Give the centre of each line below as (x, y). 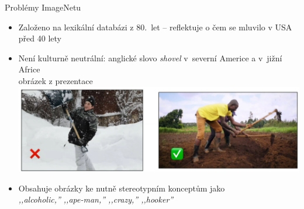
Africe (29, 69)
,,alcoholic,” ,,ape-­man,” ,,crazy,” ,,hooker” (96, 199)
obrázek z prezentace (56, 80)
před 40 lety (40, 38)
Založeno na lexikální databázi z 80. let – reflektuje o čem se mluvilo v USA (155, 27)
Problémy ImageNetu (43, 7)
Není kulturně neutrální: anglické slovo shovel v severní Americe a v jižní (150, 58)
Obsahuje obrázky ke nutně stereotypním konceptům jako (122, 188)
